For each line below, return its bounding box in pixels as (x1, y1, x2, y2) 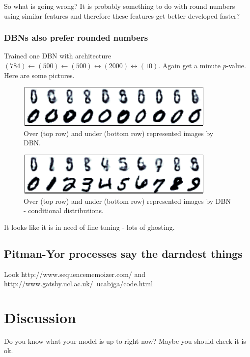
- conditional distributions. (24, 205, 104, 216)
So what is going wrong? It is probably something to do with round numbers (4, 1, 235, 11)
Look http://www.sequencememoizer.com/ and (4, 269, 146, 279)
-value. (226, 60, 246, 70)
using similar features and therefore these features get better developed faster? (4, 10, 240, 21)
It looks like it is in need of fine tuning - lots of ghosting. (4, 221, 175, 232)
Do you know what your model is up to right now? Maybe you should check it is (4, 335, 246, 346)
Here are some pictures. (4, 70, 75, 80)
